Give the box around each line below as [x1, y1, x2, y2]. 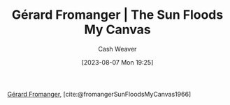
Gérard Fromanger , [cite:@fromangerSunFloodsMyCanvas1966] [7, 90, 192, 98]
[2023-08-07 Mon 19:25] [81, 58, 154, 66]
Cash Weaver [98, 45, 137, 53]
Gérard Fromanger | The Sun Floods [11, 7, 224, 23]
